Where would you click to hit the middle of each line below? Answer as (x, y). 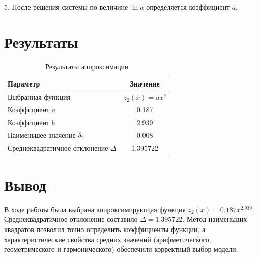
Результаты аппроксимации (87, 66)
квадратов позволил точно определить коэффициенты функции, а (105, 229)
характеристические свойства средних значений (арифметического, (108, 239)
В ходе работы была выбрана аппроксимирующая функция (95, 209)
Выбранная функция (39, 97)
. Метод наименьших (215, 219)
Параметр (24, 84)
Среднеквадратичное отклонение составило (71, 219)
